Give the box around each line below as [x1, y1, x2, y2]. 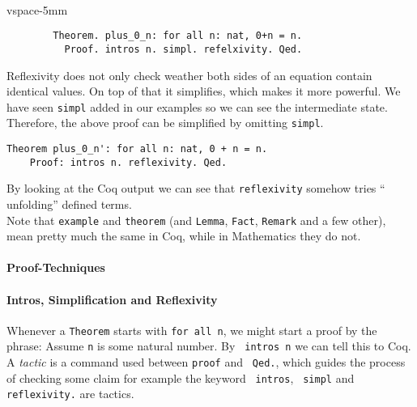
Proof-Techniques [6, 259, 105, 276]
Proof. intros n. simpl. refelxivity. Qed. [64, 43, 303, 55]
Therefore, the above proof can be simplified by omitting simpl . [6, 114, 324, 131]
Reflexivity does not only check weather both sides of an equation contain [6, 66, 372, 83]
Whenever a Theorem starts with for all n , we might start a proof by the [6, 321, 377, 338]
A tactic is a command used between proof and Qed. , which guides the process [6, 354, 406, 371]
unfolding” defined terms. [6, 195, 132, 212]
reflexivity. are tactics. [6, 385, 134, 402]
